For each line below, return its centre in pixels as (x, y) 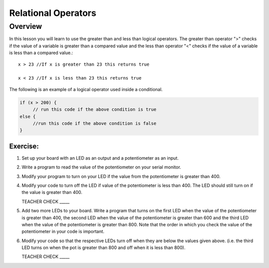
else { (28, 116)
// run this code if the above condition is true (94, 110)
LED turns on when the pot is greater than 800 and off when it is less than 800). (104, 248)
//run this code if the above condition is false (94, 123)
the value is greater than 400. (52, 192)
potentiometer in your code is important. (63, 232)
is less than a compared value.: (41, 53)
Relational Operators (53, 13)
